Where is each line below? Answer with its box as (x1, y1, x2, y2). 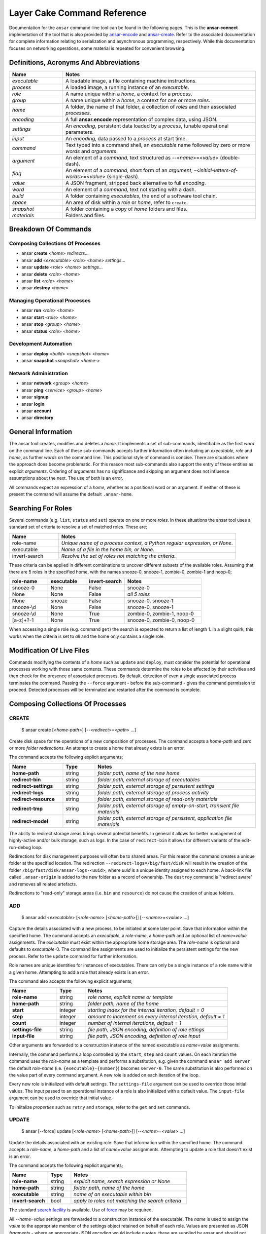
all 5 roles (127, 591, 150, 598)
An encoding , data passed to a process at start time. (66, 135, 187, 142)
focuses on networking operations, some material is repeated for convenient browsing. (9, 45, 186, 51)
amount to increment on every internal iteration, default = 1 (88, 1013, 225, 1020)
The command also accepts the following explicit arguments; (9, 978, 133, 984)
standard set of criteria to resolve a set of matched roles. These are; (9, 524, 148, 530)
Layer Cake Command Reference (9, 7, 147, 18)
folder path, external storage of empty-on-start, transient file (98, 802, 239, 809)
